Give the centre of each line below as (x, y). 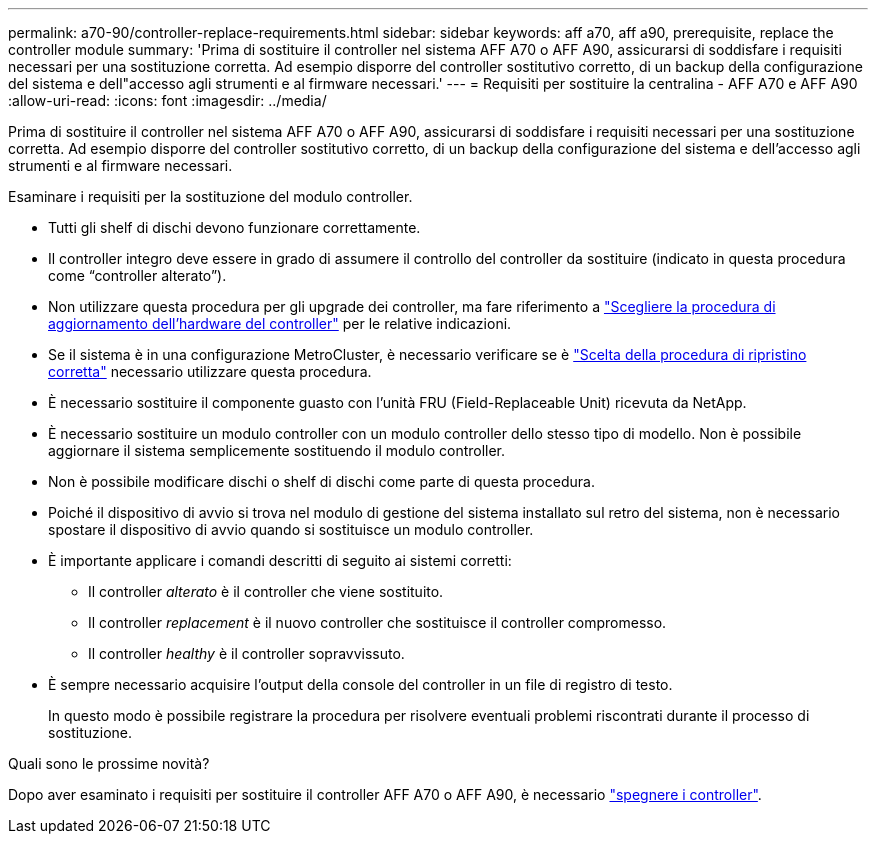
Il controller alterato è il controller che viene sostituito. (266, 591)
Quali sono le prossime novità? (109, 763)
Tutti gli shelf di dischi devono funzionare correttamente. (234, 227)
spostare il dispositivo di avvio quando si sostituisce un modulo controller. (291, 529)
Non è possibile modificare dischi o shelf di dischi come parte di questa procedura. (321, 481)
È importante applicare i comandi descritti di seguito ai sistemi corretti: (280, 560)
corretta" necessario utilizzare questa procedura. (210, 371)
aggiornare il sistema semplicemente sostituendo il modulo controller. (277, 450)
